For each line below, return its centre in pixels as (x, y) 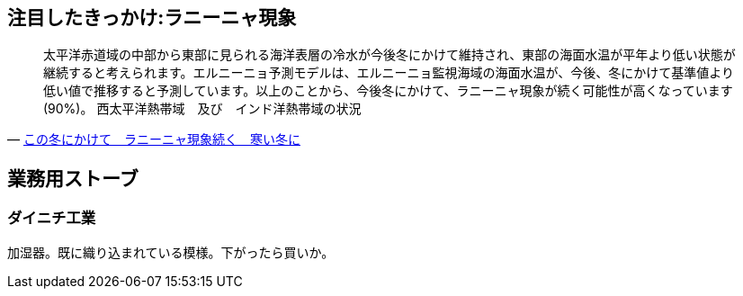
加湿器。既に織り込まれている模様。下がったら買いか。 (171, 252)
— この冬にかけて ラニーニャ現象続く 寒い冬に (154, 139)
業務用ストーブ (73, 178)
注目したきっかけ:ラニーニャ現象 (152, 18)
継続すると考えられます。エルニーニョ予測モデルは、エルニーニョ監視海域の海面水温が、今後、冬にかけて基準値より (389, 73)
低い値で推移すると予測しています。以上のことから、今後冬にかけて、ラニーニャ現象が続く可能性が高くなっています (388, 91)
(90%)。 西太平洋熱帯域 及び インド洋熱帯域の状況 (202, 109)
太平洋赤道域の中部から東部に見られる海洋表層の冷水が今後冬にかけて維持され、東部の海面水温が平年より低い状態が (389, 55)
